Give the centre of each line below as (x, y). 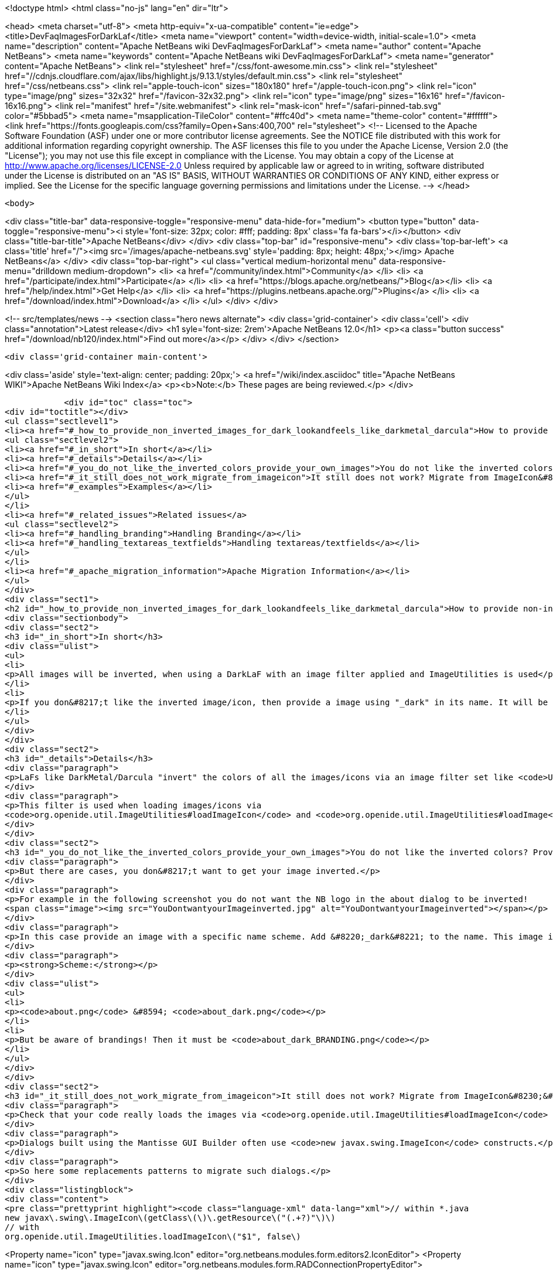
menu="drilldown (38, 271)
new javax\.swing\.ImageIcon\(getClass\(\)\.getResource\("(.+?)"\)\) (170, 1218)
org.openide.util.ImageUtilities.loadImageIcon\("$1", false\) (153, 1237)
